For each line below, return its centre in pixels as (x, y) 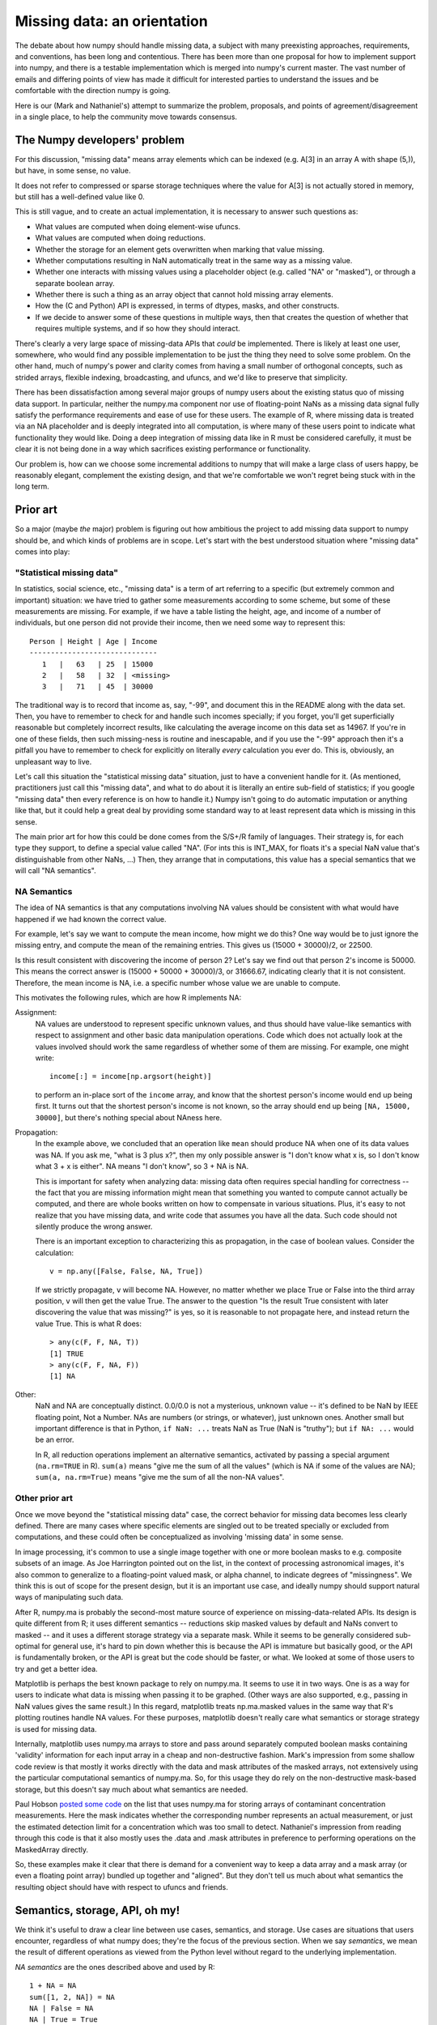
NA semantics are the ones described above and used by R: (115, 1967)
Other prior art (44, 1498)
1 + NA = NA (53, 1986)
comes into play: (42, 552)
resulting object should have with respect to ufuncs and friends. (121, 1886)
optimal (28, 1646)
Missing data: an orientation (111, 21)
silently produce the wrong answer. (94, 1226)
